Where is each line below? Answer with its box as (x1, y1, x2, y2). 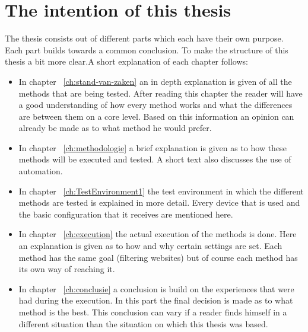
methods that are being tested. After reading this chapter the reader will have (18, 87, 303, 99)
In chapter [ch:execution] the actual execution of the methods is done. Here (18, 228, 297, 240)
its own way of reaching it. (18, 263, 115, 275)
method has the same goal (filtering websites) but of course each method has (18, 251, 298, 263)
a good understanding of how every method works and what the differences (18, 98, 293, 111)
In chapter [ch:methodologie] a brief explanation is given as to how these (18, 141, 287, 154)
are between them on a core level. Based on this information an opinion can (18, 110, 294, 122)
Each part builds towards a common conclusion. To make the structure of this (5, 43, 288, 56)
